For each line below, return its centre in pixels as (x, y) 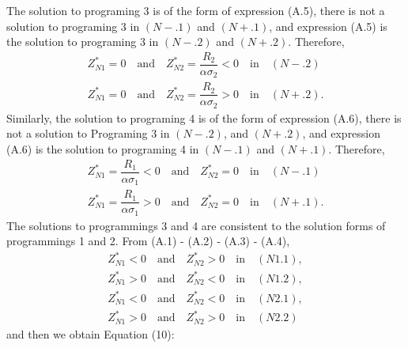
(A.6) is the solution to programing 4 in (103, 149)
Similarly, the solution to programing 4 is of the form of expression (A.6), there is (204, 117)
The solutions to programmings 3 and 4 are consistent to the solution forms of (196, 225)
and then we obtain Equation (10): (91, 334)
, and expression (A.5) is (328, 26)
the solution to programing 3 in (83, 42)
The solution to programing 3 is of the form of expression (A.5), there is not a (196, 10)
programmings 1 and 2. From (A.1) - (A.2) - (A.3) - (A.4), (148, 241)
